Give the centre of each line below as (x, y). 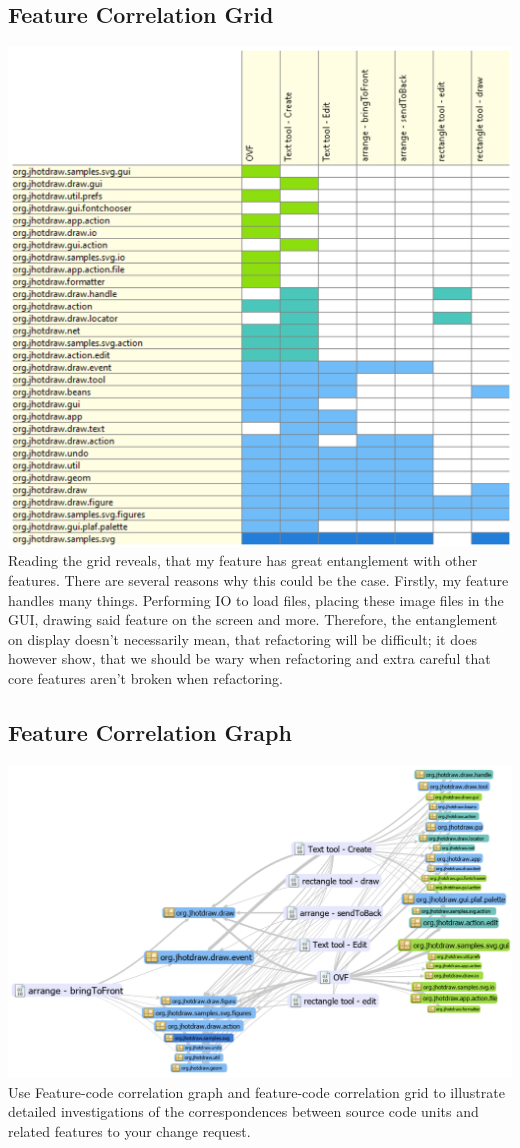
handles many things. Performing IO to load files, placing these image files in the (256, 599)
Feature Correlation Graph (150, 731)
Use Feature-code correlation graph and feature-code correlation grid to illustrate (256, 1091)
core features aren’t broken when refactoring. (145, 677)
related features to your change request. (129, 1131)
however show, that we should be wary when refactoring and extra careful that (249, 658)
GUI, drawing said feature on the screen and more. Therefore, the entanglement (253, 619)
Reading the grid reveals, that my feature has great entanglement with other (243, 560)
